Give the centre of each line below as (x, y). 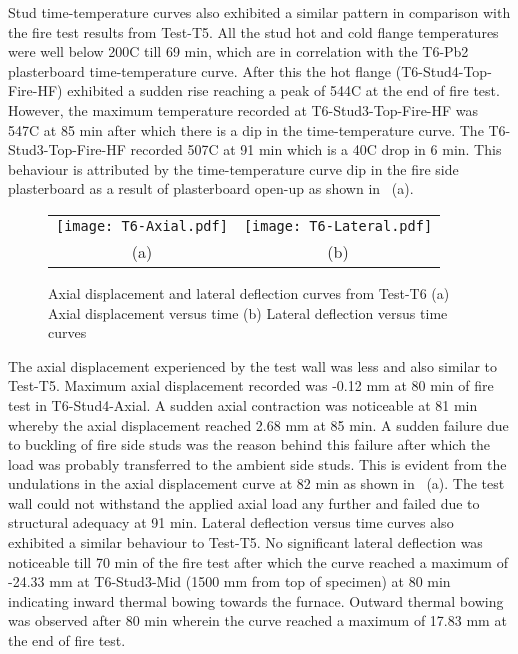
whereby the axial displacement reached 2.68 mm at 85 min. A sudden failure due (258, 424)
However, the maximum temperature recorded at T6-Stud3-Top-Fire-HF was (243, 109)
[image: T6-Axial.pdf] (142, 225)
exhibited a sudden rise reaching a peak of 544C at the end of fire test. (283, 90)
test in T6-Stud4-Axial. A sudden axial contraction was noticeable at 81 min (243, 404)
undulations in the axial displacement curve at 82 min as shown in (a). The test (256, 483)
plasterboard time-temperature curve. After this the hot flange (200, 70)
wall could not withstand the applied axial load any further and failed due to (244, 502)
